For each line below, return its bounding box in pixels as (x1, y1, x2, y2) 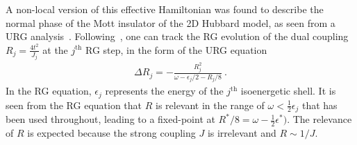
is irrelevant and (207, 125, 276, 139)
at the (42, 42, 68, 57)
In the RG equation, (6, 84, 92, 98)
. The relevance (287, 112, 352, 126)
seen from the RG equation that (6, 97, 142, 112)
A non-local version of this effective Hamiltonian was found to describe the (6, 2, 324, 16)
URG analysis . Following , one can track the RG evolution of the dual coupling (6, 29, 349, 43)
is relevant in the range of (155, 97, 265, 112)
